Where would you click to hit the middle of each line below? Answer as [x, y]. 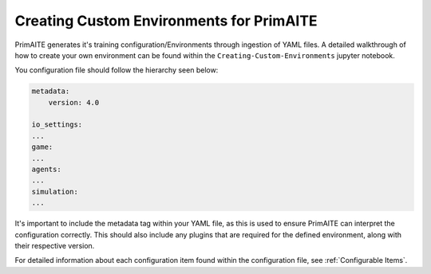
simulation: [55, 192]
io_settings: [57, 125]
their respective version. [55, 245]
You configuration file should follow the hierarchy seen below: [117, 70]
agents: [46, 170]
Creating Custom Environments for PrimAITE [166, 21]
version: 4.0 [74, 102]
